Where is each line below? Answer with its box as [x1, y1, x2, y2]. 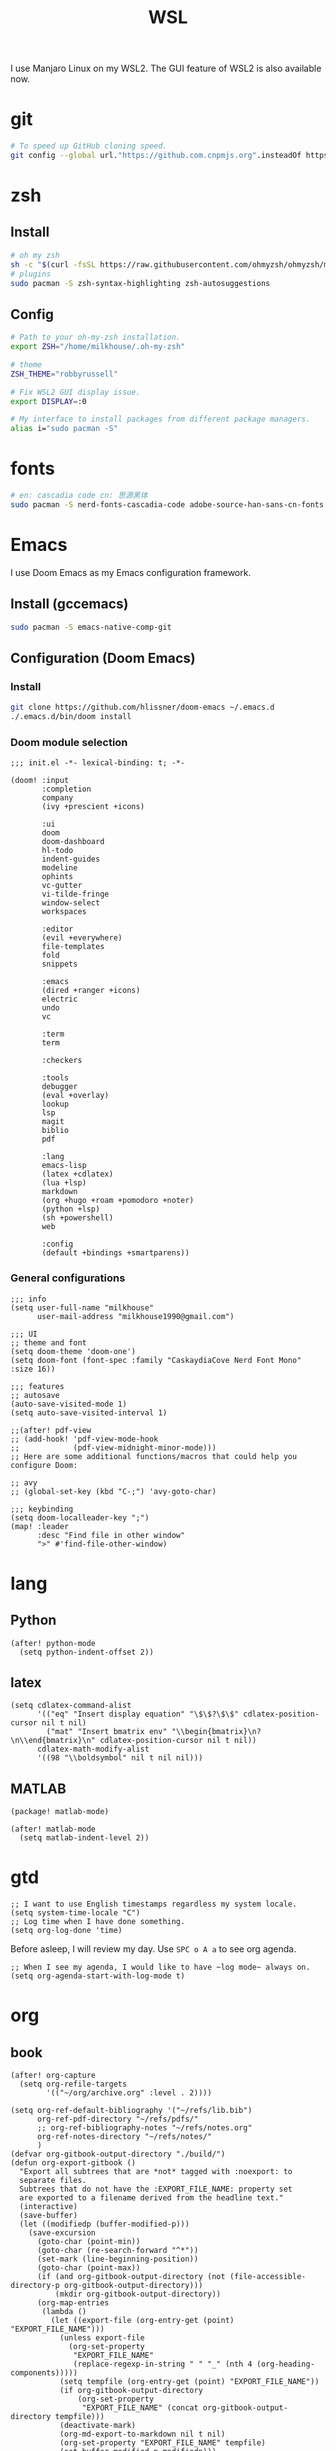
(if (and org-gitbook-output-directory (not [36, 2272, 226, 2282]
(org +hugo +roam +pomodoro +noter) [41, 1196, 195, 1206]
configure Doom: [10, 1460, 78, 1470]
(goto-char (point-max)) [36, 2263, 141, 2273]
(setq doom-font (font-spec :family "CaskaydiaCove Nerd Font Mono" [10, 1355, 302, 1365]
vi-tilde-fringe [41, 889, 110, 900]
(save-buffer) [19, 2211, 78, 2221]
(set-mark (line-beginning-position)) [36, 2254, 199, 2265]
